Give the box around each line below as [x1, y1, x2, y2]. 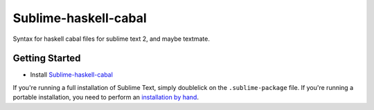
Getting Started [12, 53, 81, 64]
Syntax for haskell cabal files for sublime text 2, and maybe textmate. [12, 35, 211, 43]
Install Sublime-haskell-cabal [30, 71, 114, 79]
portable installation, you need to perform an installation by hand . [12, 93, 199, 102]
